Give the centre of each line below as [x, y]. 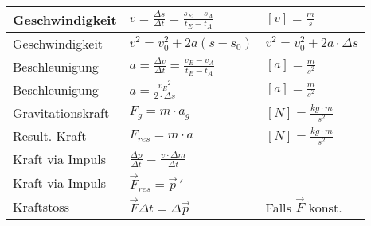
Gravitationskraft [61, 113]
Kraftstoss [41, 206]
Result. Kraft [50, 136]
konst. [325, 207]
